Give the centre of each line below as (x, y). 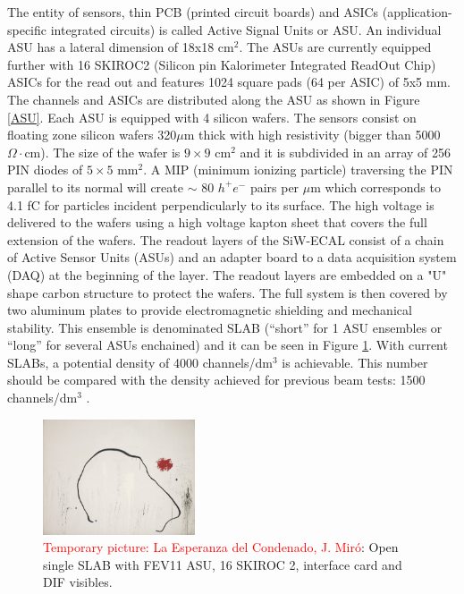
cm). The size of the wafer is (102, 152)
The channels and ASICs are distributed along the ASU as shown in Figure (214, 99)
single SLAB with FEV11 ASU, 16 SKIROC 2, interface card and (223, 564)
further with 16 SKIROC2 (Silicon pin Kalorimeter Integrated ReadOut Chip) (222, 64)
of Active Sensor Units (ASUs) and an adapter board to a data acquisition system (232, 257)
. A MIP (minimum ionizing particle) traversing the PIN (298, 170)
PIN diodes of (45, 170)
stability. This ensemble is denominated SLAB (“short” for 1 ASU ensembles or (225, 327)
